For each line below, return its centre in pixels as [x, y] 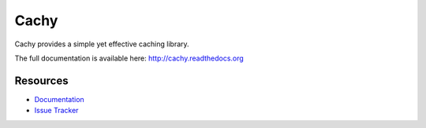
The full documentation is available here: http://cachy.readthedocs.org [129, 58]
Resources [41, 80]
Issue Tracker [56, 111]
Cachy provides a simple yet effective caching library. [102, 44]
